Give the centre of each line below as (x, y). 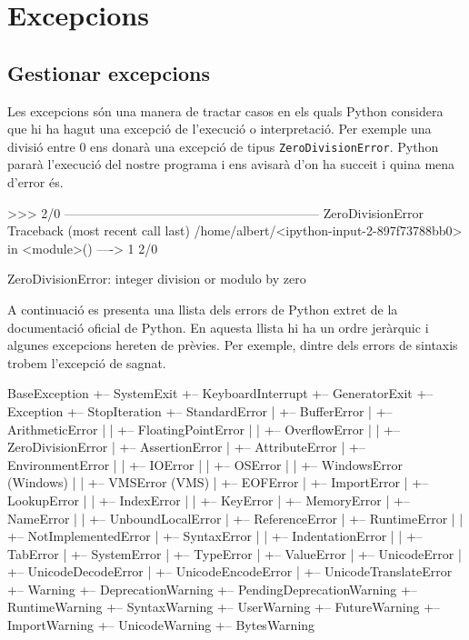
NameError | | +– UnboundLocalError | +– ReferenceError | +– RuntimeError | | (235, 518)
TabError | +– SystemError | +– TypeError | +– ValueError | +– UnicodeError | (234, 553)
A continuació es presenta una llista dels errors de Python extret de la (203, 309)
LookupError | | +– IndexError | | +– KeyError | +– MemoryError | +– (209, 500)
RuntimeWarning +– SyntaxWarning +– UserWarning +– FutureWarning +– (224, 607)
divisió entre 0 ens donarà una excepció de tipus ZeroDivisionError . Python (223, 146)
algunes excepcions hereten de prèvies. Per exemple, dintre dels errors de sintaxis (233, 345)
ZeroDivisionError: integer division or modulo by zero (157, 279)
